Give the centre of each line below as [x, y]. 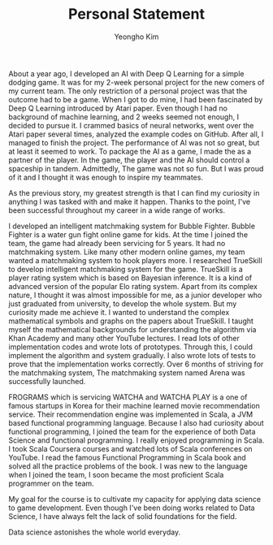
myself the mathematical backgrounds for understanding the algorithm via [132, 329]
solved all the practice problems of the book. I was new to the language [128, 466]
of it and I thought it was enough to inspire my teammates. [106, 177]
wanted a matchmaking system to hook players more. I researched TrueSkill [135, 260]
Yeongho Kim [136, 37]
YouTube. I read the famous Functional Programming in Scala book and [127, 457]
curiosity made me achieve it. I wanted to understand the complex [119, 312]
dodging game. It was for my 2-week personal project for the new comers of [136, 82]
